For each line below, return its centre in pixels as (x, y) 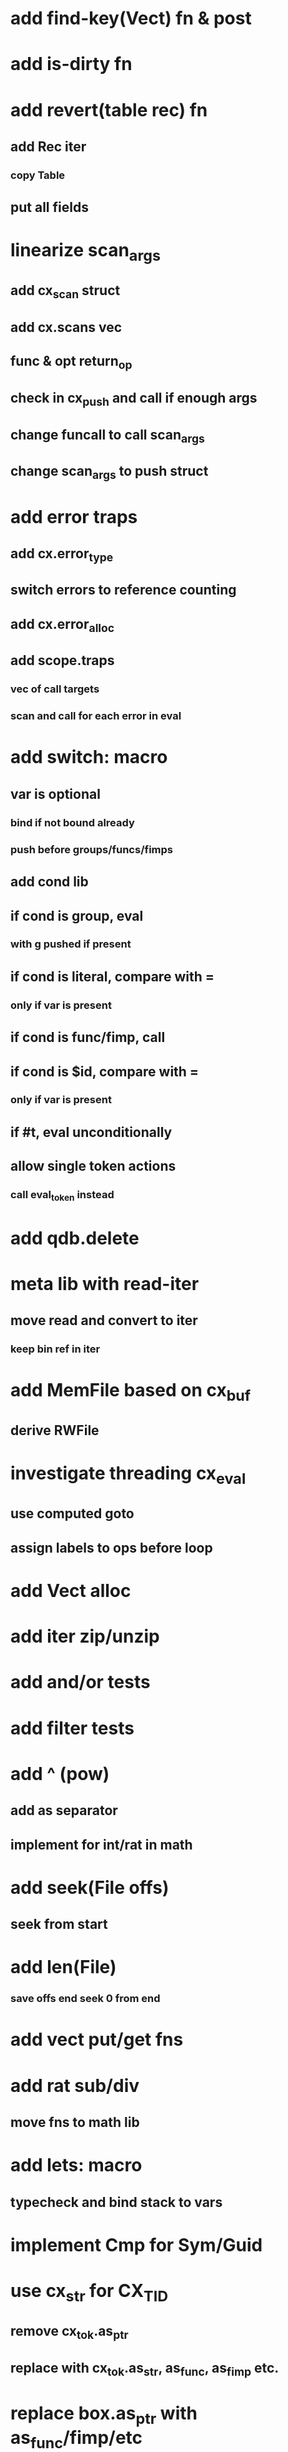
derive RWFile (55, 1430)
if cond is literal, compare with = (112, 976)
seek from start (59, 1924)
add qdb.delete (75, 1238)
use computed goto (72, 1513)
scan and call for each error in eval (96, 716)
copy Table (38, 175)
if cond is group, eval (77, 915)
